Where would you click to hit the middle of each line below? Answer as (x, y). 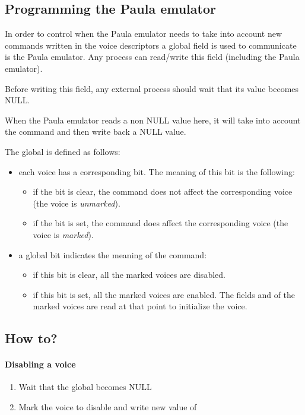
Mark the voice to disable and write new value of (108, 407)
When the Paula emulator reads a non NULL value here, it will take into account (153, 120)
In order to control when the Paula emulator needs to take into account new (144, 34)
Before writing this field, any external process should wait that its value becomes (152, 88)
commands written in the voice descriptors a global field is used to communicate (151, 45)
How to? (31, 338)
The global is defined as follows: (63, 151)
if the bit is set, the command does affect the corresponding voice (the (161, 223)
